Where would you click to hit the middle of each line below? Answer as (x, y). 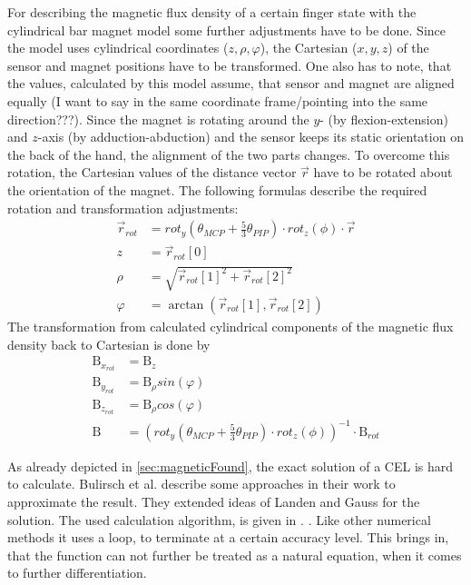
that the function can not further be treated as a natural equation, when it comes (235, 555)
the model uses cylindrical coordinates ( (118, 48)
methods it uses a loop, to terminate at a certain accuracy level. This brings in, (228, 537)
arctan (186, 305)
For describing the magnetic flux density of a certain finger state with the (212, 12)
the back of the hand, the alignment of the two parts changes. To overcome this (229, 154)
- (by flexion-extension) (384, 119)
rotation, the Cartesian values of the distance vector (152, 172)
